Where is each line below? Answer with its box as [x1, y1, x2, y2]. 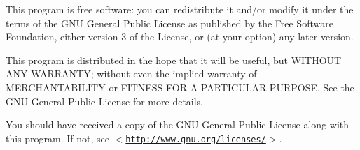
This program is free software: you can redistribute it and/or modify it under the [6, 2, 354, 16]
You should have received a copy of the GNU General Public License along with [6, 117, 349, 132]
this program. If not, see [6, 130, 110, 145]
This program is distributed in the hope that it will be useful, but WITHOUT [6, 52, 342, 67]
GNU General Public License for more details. [6, 93, 204, 108]
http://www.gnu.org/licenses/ [125, 134, 266, 144]
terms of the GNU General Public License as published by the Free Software [6, 15, 333, 30]
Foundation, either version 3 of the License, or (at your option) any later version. [6, 29, 354, 44]
